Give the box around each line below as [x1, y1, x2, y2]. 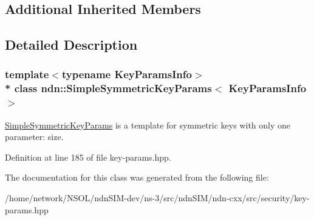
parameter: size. [5, 130, 64, 143]
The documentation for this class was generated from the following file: [5, 171, 269, 184]
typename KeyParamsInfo [61, 67, 192, 82]
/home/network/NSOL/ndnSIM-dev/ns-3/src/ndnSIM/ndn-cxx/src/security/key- [5, 192, 310, 204]
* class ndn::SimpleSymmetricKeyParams [5, 81, 212, 96]
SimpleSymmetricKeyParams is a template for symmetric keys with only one [5, 118, 291, 131]
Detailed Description [5, 35, 138, 54]
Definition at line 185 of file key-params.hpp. [5, 150, 171, 163]
